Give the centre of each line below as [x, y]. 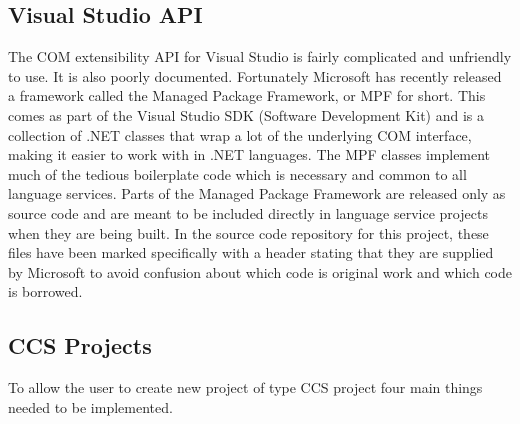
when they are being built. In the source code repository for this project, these [248, 232]
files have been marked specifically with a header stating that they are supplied [251, 252]
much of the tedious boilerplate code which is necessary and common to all [237, 173]
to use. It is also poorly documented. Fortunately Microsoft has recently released [255, 75]
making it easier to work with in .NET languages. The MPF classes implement [249, 154]
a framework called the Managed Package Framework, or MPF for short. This [247, 95]
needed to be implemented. [90, 406]
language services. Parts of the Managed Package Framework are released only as [257, 193]
